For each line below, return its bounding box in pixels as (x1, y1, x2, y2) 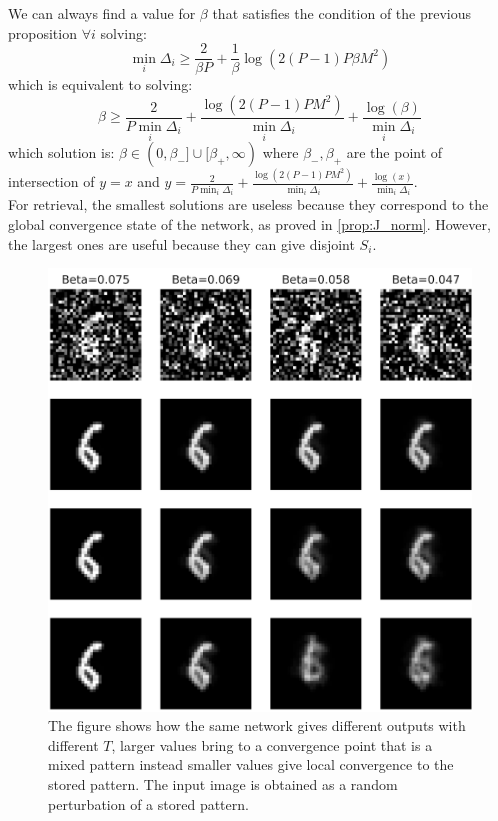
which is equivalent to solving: (8, 74, 193, 95)
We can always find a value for (8, 3, 196, 23)
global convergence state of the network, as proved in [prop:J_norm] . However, (8, 213, 491, 234)
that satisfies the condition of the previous (212, 3, 472, 23)
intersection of (8, 171, 95, 192)
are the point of (346, 142, 443, 163)
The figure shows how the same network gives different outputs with (48, 715, 466, 736)
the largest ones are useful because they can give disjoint (8, 233, 355, 254)
